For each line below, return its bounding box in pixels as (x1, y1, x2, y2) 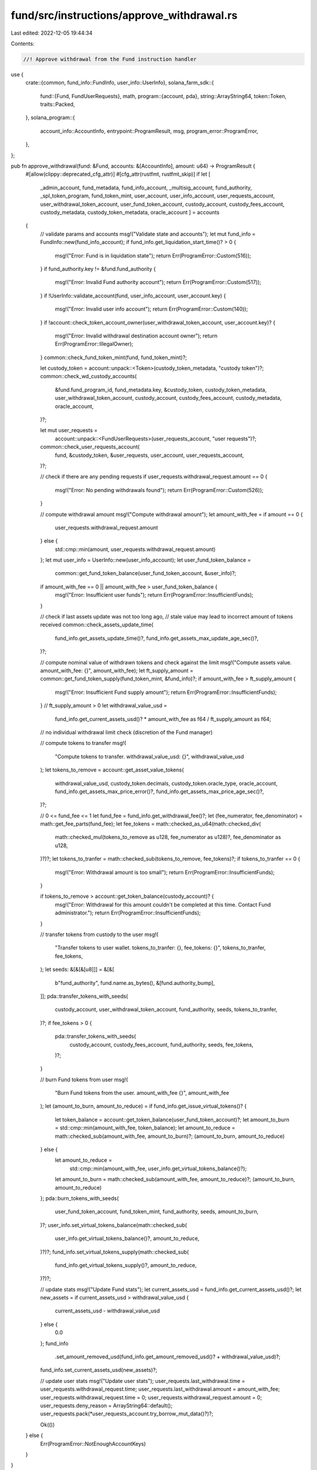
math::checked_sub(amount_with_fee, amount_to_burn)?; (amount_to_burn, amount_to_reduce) (55, 1132, 285, 1140)
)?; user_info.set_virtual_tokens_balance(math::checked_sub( (40, 1221, 187, 1228)
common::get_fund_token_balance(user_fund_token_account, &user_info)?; (55, 570, 237, 577)
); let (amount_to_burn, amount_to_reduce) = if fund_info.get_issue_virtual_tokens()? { (40, 1102, 247, 1110)
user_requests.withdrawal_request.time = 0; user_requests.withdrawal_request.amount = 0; (40, 1394, 262, 1401)
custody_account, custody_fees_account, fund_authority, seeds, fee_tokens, (69, 1041, 254, 1048)
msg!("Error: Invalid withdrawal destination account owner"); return (55, 332, 218, 339)
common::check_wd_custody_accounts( (40, 373, 137, 380)
